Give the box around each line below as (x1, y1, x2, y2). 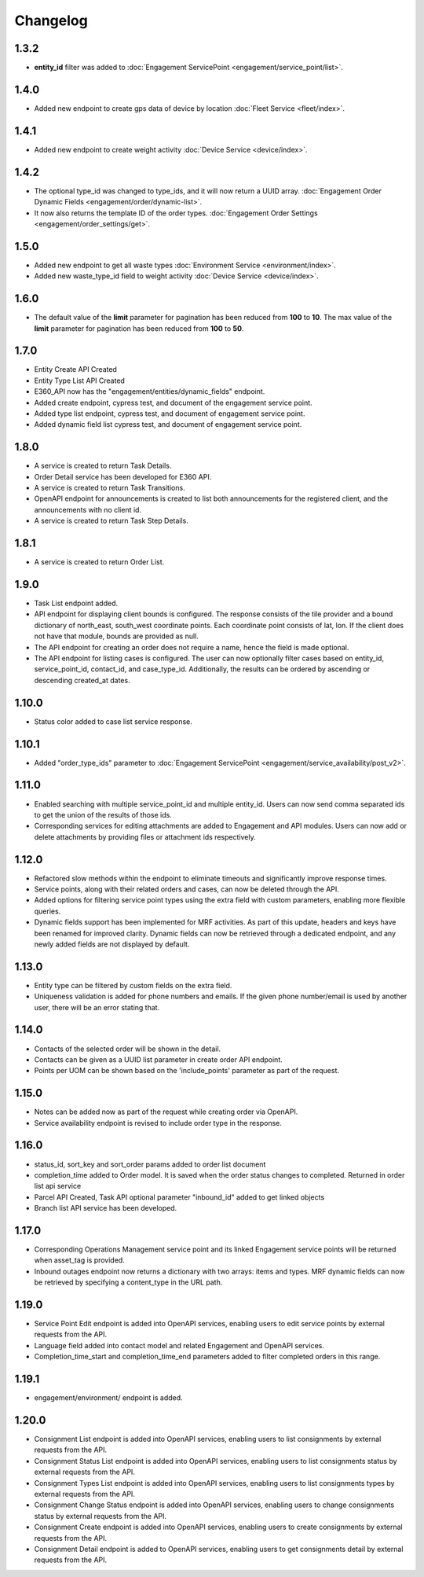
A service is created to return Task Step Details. (34, 516, 188, 526)
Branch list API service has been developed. (34, 1204, 177, 1213)
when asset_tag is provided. (34, 1255, 125, 1265)
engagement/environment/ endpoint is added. (34, 1393, 184, 1402)
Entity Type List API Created (34, 376, 126, 385)
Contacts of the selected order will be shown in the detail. (34, 1044, 221, 1053)
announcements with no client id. (34, 505, 141, 514)
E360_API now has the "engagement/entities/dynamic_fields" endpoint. (34, 387, 265, 396)
